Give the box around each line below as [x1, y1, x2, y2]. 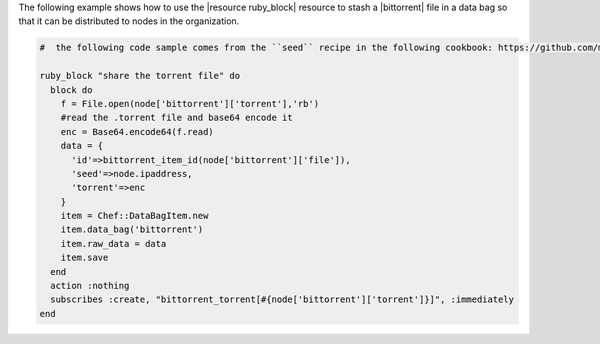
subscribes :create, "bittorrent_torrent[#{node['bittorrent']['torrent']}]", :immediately [50, 294, 515, 305]
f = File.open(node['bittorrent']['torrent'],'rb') [60, 98, 320, 109]
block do [50, 84, 93, 95]
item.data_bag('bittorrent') [60, 224, 204, 235]
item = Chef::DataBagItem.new [60, 210, 209, 222]
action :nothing [50, 280, 130, 292]
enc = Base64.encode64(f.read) [60, 126, 214, 137]
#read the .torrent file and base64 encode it [60, 112, 294, 124]
